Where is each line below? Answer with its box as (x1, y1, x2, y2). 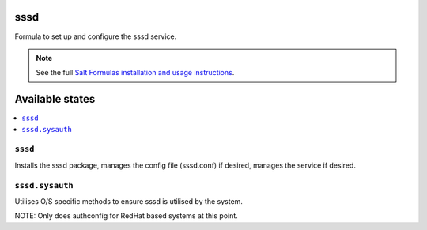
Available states (14, 92, 96, 106)
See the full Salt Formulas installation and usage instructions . (36, 68, 235, 77)
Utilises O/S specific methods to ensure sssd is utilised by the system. (14, 196, 243, 205)
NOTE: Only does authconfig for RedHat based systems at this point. (14, 211, 239, 221)
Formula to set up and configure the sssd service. (14, 32, 177, 41)
